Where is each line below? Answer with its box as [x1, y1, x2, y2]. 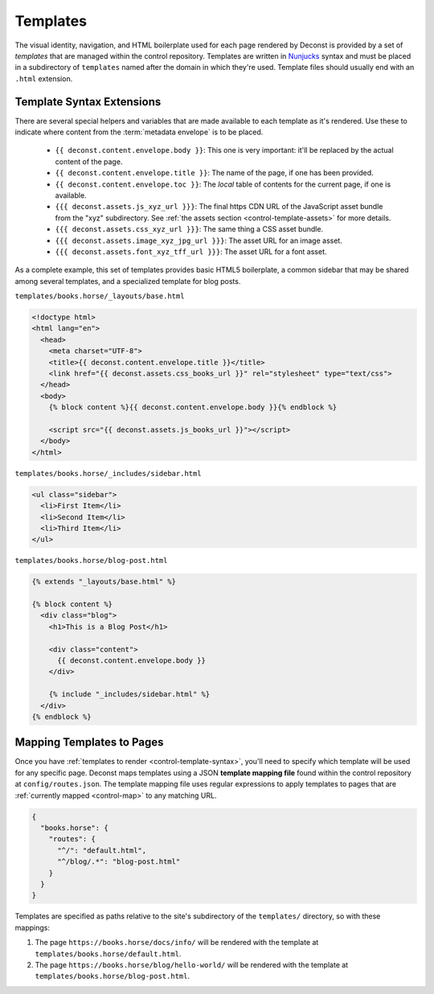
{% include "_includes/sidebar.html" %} [48, 690, 211, 699]
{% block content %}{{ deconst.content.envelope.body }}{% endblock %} [48, 403, 338, 412]
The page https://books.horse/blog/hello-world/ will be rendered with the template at [35, 959, 349, 969]
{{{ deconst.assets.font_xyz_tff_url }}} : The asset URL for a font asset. [55, 246, 327, 257]
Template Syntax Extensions [14, 95, 162, 109]
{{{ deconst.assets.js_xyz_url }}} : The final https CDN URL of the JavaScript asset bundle [55, 202, 383, 212]
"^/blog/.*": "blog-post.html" [57, 857, 181, 866]
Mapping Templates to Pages [14, 736, 164, 750]
